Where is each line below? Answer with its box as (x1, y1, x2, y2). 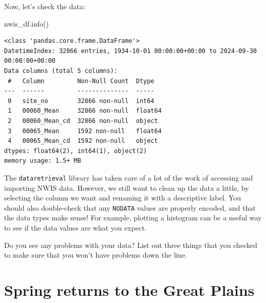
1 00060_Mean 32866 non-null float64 (8, 107, 162, 115)
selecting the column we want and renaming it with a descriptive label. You (4, 192, 241, 203)
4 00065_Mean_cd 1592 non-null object (8, 137, 158, 145)
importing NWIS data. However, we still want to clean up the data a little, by (4, 182, 249, 193)
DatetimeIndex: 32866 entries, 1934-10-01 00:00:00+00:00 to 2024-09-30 (4, 47, 257, 55)
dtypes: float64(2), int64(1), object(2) (4, 147, 147, 155)
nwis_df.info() (4, 18, 49, 29)
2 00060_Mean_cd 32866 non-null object (8, 117, 158, 124)
